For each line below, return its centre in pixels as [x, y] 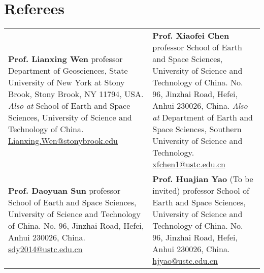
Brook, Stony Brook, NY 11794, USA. [76, 94]
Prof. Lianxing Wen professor [65, 59]
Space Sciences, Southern [197, 129]
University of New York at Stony [67, 82]
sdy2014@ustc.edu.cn [45, 249]
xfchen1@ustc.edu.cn [189, 164]
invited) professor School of [201, 191]
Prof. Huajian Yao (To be [203, 179]
